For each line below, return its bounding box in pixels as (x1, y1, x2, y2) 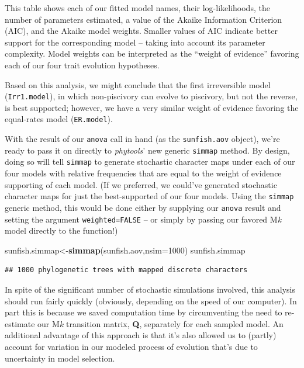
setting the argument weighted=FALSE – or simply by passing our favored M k (5, 213, 282, 225)
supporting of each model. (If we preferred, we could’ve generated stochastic (5, 178, 277, 190)
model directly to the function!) (5, 224, 118, 237)
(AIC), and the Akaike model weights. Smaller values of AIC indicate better (5, 25, 278, 37)
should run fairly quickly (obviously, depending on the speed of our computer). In (5, 294, 297, 307)
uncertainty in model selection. (5, 352, 115, 364)
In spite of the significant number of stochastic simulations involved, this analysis (5, 283, 295, 295)
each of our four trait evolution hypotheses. (5, 58, 160, 71)
